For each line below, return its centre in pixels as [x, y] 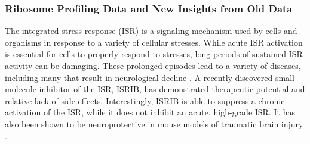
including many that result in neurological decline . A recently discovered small [150, 77]
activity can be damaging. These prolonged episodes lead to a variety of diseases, [153, 65]
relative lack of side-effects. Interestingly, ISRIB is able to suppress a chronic [145, 100]
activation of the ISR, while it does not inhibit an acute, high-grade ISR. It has [150, 112]
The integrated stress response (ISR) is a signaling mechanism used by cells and [151, 31]
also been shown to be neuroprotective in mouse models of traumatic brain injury [154, 123]
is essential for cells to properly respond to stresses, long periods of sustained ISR [154, 54]
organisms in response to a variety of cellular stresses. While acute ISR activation [154, 42]
